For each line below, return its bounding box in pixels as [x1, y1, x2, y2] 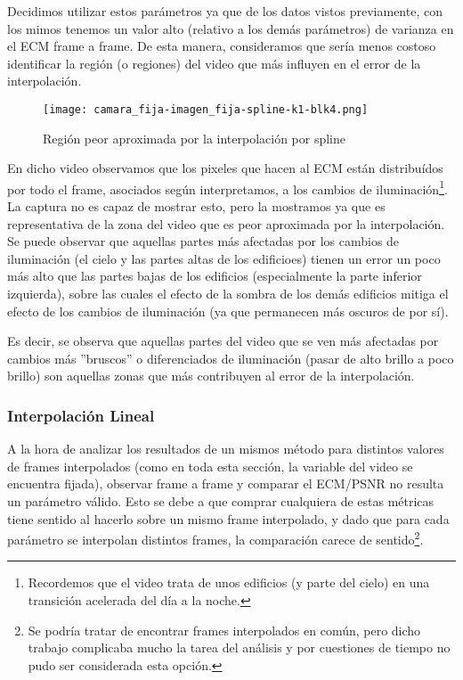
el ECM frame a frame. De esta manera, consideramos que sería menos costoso [7, 37, 436, 55]
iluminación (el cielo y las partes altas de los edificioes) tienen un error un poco [7, 249, 441, 267]
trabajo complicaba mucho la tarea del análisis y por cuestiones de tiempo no [28, 638, 451, 657]
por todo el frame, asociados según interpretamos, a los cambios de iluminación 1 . [7, 176, 448, 198]
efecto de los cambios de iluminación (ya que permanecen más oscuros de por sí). [7, 301, 449, 320]
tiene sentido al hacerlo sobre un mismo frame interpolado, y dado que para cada [7, 509, 450, 528]
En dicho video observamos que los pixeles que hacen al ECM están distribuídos [7, 159, 443, 177]
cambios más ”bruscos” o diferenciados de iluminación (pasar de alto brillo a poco [7, 348, 454, 367]
